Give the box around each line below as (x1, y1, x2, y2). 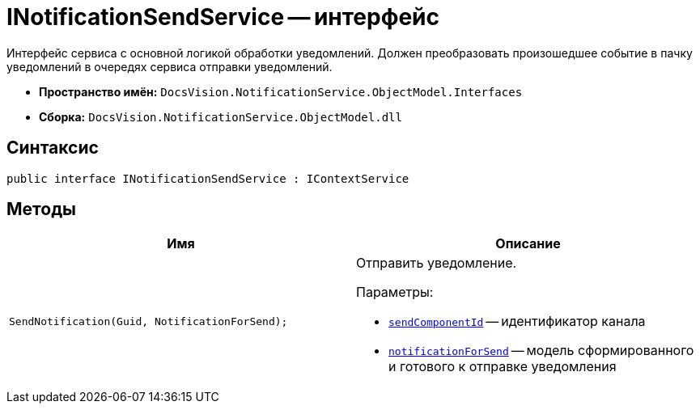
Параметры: (356, 284, 434, 301)
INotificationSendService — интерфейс (6, 3, 440, 31)
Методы (6, 199, 76, 220)
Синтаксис (6, 137, 99, 159)
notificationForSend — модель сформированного (388, 342, 694, 359)
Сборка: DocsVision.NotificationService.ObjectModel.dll (39, 109, 402, 124)
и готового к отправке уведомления (388, 358, 617, 375)
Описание (495, 235, 561, 252)
